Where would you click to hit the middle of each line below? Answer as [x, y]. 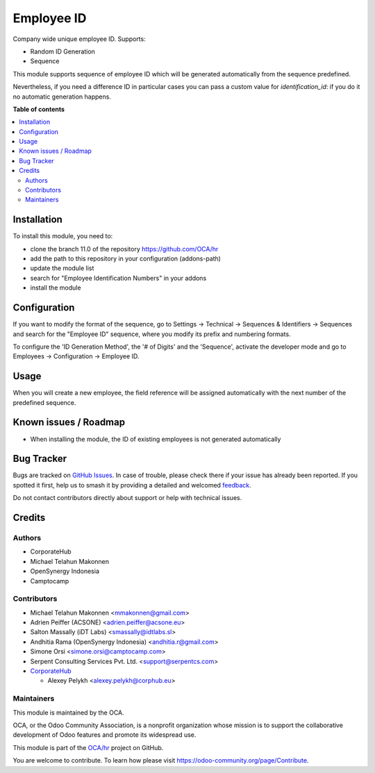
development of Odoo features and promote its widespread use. [105, 735]
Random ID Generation [62, 51]
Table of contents [39, 109]
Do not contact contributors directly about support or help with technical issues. [127, 498]
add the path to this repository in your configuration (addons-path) [126, 259]
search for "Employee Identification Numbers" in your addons [118, 278]
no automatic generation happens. [62, 97]
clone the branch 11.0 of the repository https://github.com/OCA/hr [124, 249]
